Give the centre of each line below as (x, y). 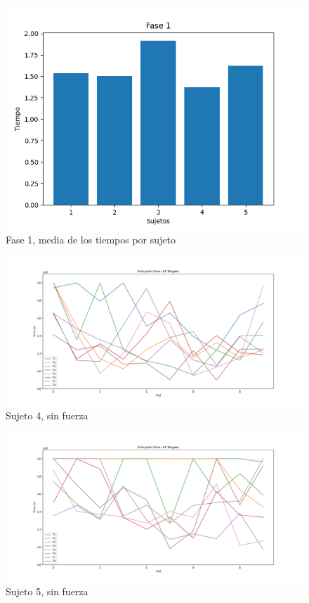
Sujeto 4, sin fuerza (47, 415)
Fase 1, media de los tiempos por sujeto (91, 239)
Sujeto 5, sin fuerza (47, 591)
